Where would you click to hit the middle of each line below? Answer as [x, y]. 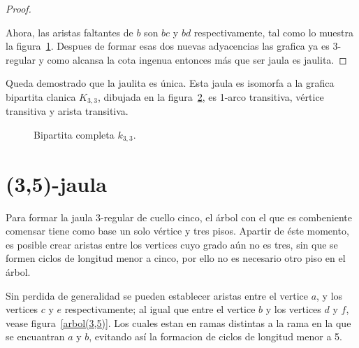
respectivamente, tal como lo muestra [273, 32]
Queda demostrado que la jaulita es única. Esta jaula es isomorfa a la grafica [170, 83]
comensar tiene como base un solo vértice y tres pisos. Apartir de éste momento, [177, 231]
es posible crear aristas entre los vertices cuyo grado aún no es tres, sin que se [172, 244]
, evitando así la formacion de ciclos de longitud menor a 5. [215, 336]
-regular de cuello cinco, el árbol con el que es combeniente [226, 217]
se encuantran [35, 336]
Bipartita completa [74, 135]
